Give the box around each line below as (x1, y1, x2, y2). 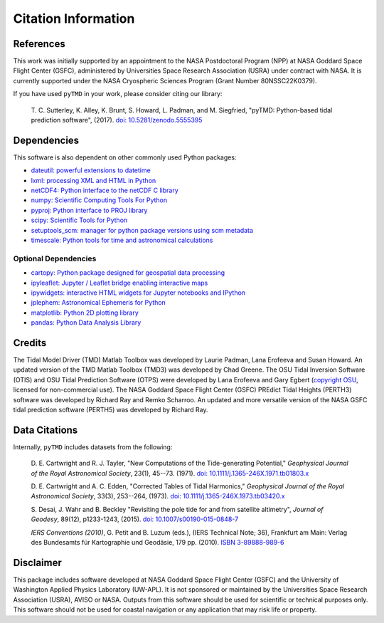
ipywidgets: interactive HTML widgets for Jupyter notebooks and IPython (31, 288, 245, 297)
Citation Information (13, 11, 135, 26)
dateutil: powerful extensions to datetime (31, 166, 151, 174)
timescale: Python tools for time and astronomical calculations (31, 236, 213, 245)
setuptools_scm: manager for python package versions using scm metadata (31, 226, 254, 234)
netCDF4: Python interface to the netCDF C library (31, 186, 179, 195)
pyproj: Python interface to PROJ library (31, 206, 148, 214)
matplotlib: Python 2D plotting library (31, 308, 139, 317)
